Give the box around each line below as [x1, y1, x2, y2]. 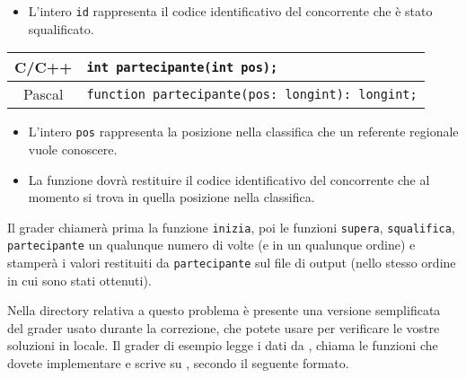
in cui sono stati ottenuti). [7, 270, 152, 289]
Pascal [23, 84, 64, 105]
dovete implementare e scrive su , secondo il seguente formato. [7, 354, 349, 373]
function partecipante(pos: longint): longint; [86, 86, 418, 101]
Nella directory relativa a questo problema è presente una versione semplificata [7, 301, 441, 320]
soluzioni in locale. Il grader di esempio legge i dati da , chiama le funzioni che [7, 336, 438, 355]
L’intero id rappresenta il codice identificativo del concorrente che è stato [28, 2, 433, 20]
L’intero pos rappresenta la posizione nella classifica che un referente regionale [28, 122, 459, 141]
